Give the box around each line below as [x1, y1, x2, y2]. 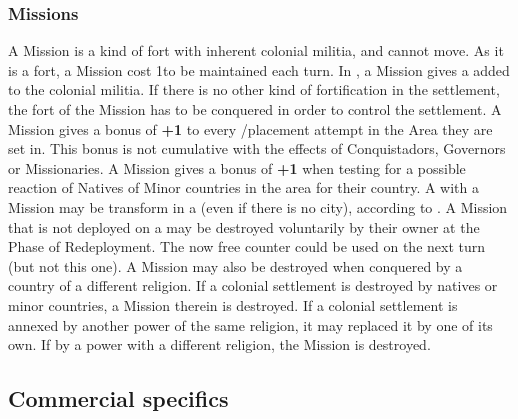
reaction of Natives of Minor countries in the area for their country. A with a [8, 177, 480, 198]
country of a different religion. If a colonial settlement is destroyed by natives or [8, 275, 498, 296]
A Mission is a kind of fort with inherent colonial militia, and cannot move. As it [8, 40, 504, 61]
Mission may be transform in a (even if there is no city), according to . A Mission [8, 196, 508, 217]
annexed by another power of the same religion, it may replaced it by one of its [8, 314, 493, 335]
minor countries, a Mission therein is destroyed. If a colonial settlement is [8, 294, 458, 315]
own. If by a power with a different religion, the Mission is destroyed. [8, 334, 431, 355]
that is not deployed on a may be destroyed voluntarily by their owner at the [8, 216, 480, 237]
